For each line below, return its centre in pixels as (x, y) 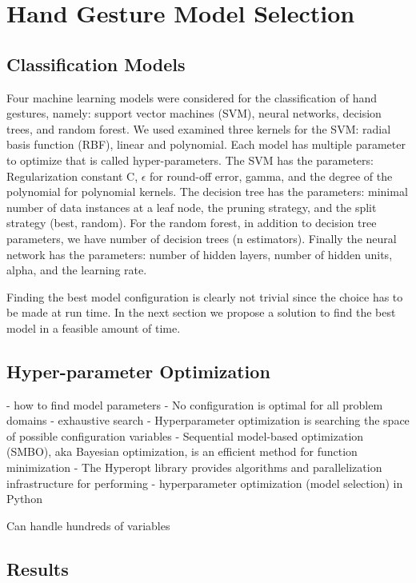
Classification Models (96, 64)
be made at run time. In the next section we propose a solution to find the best (201, 312)
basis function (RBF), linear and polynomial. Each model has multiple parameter (206, 144)
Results (38, 568)
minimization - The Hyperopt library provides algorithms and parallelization (194, 467)
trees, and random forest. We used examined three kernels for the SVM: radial (199, 128)
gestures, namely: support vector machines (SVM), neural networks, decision (194, 113)
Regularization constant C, (72, 176)
